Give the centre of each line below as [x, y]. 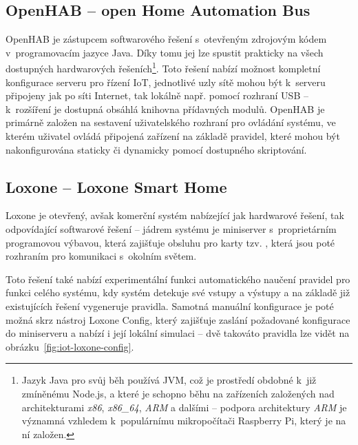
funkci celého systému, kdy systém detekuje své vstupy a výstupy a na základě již [178, 292]
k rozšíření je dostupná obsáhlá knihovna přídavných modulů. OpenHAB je [165, 108]
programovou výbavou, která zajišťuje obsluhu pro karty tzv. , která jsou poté [170, 242]
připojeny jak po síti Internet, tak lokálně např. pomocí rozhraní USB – [157, 95]
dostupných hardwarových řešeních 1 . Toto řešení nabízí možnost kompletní [163, 68]
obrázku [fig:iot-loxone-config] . [70, 346]
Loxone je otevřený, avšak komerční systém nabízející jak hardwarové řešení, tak [175, 215]
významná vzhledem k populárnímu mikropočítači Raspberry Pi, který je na [184, 421]
